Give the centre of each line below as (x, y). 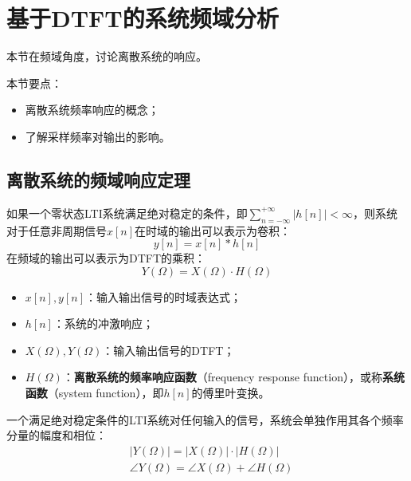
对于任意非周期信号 (57, 230)
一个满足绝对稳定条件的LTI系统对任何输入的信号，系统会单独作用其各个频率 (205, 419)
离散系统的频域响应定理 (98, 179)
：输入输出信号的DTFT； (168, 350)
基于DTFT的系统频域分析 (143, 18)
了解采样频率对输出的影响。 (98, 136)
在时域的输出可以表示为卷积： (213, 230)
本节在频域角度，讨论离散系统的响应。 (107, 56)
